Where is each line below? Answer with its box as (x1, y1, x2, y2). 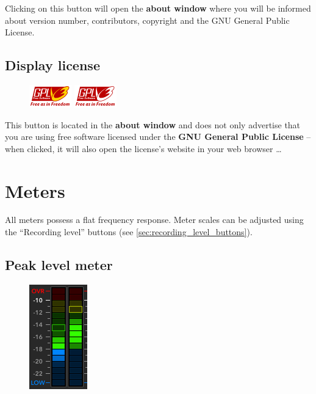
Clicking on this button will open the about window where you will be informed (5, 2, 311, 14)
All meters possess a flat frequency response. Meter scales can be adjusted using (5, 213, 304, 226)
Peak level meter (5, 255, 113, 274)
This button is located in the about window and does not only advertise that (5, 118, 301, 131)
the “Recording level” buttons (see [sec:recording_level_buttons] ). (5, 225, 253, 238)
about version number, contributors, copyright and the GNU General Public (5, 13, 290, 26)
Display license (5, 56, 100, 75)
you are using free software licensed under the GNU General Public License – (5, 130, 311, 143)
